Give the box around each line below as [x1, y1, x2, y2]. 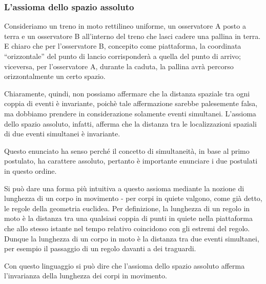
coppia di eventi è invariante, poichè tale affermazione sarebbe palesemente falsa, [4, 98, 258, 109]
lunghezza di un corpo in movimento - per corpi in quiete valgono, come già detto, [4, 193, 262, 204]
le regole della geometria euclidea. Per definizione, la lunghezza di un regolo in [4, 202, 250, 213]
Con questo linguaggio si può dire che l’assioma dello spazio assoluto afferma [4, 260, 245, 271]
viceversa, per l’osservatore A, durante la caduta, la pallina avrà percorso [4, 60, 234, 71]
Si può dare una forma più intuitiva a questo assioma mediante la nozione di [4, 182, 244, 193]
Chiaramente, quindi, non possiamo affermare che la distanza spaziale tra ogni [4, 88, 250, 98]
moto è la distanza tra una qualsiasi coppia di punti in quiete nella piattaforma [4, 213, 253, 224]
